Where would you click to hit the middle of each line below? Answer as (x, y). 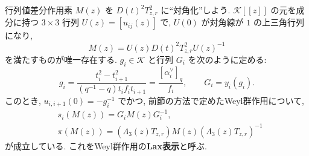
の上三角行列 (279, 22)
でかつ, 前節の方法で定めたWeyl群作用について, (211, 100)
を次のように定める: (227, 59)
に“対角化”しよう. (196, 10)
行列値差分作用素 (39, 10)
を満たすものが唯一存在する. (61, 59)
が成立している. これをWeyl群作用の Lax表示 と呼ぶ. (106, 145)
